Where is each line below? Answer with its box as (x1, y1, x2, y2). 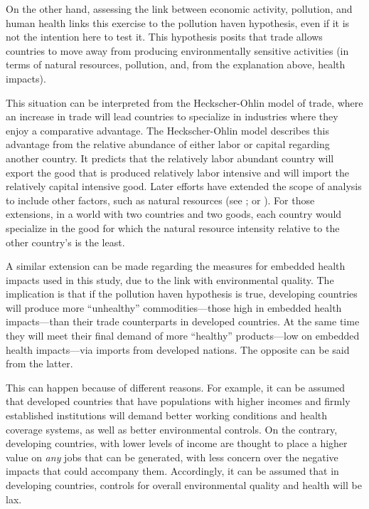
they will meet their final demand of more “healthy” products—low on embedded (6, 328, 360, 343)
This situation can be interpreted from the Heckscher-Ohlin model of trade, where (6, 95, 363, 110)
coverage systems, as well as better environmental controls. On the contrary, (6, 421, 338, 436)
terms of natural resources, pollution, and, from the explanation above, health (6, 57, 346, 72)
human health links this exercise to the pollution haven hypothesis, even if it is (6, 15, 350, 30)
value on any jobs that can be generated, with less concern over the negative (6, 449, 338, 464)
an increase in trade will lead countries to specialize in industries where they (6, 109, 338, 124)
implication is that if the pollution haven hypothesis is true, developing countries (6, 286, 358, 301)
